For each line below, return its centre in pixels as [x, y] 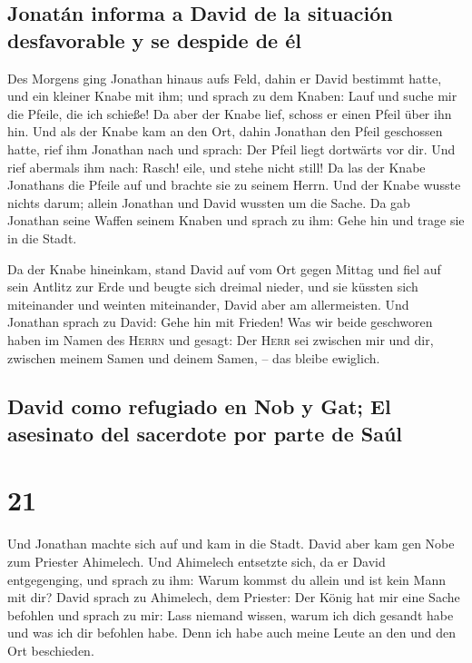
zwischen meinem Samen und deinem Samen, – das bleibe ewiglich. [194, 357]
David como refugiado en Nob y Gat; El [199, 406]
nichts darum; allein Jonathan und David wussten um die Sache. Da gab [209, 202]
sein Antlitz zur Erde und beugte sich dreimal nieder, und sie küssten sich [213, 287]
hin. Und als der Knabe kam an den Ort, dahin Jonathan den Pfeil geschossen [225, 131]
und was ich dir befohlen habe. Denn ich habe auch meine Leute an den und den [232, 633]
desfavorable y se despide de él [154, 40]
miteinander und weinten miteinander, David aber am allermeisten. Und [208, 304]
